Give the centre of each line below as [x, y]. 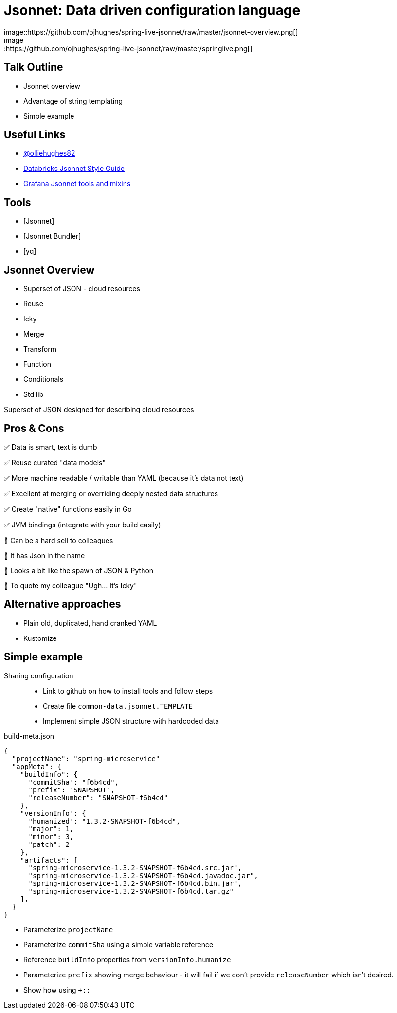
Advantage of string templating [73, 101]
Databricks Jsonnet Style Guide [74, 169]
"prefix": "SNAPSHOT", [72, 790]
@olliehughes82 [49, 153]
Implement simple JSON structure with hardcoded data [131, 721]
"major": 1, [51, 829]
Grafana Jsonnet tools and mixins [77, 184]
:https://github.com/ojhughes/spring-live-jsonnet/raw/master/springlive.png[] [128, 48]
